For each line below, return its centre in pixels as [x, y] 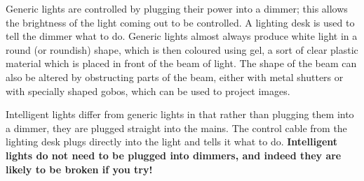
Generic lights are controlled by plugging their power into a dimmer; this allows [177, 8]
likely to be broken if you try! [79, 169]
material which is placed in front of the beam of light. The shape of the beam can [181, 63]
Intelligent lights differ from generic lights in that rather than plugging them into [180, 114]
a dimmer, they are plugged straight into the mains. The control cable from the [176, 128]
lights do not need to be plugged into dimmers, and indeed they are [174, 155]
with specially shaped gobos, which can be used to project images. [148, 90]
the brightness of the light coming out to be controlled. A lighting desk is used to [180, 22]
